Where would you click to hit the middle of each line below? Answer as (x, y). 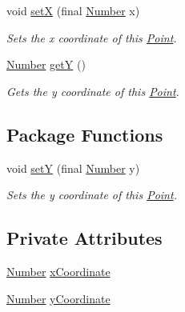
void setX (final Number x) (73, 10)
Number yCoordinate (58, 298)
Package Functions (85, 134)
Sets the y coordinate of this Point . (92, 195)
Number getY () (46, 64)
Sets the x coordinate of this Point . (92, 37)
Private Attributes (84, 238)
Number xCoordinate (58, 271)
